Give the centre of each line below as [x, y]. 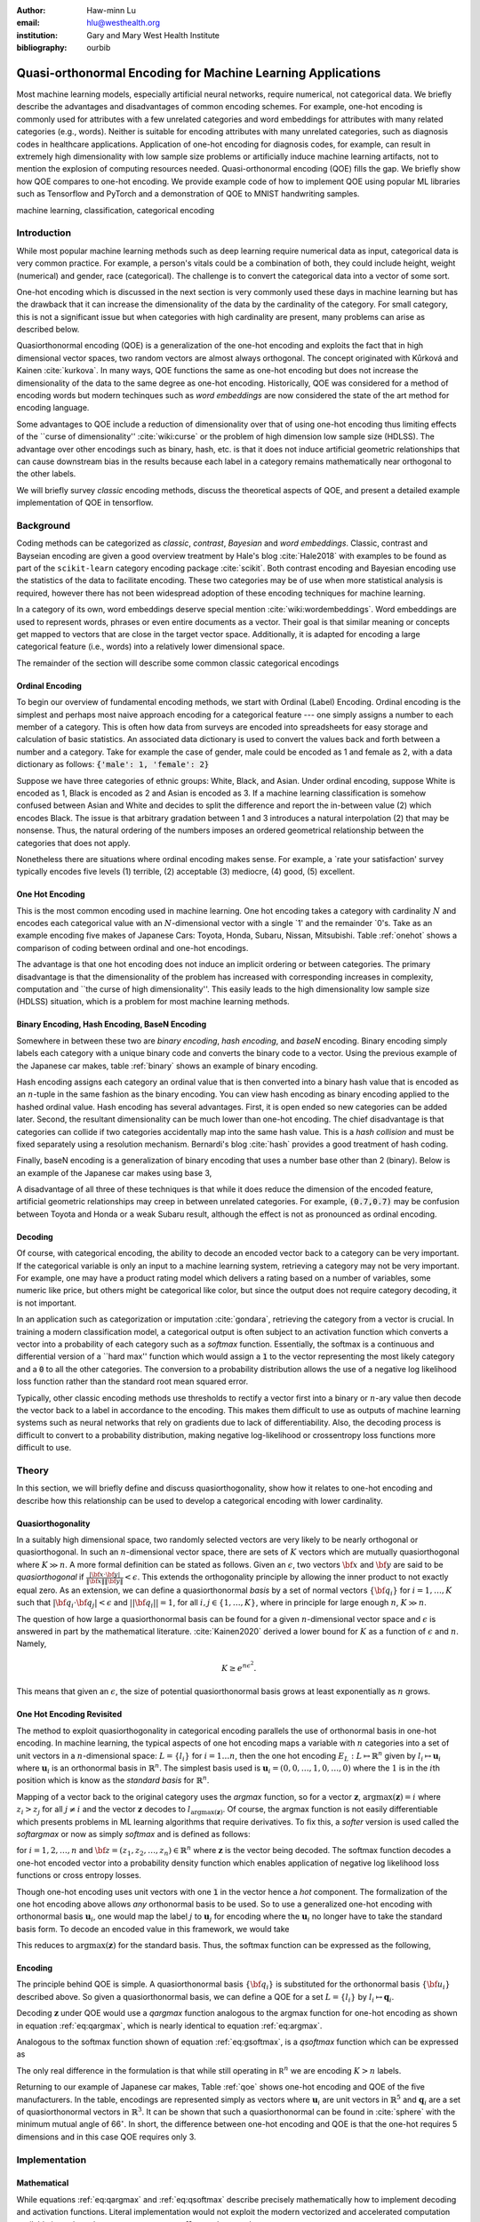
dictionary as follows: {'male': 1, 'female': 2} [113, 764]
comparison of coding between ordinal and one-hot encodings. [132, 947]
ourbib [99, 48]
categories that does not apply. [73, 843]
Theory [32, 1470]
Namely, [32, 1643]
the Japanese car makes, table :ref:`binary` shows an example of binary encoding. [167, 1066]
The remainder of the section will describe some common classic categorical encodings [178, 663]
